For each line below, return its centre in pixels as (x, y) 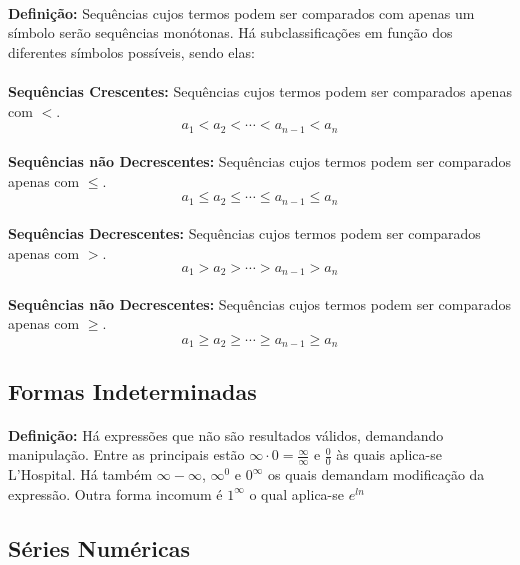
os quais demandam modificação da (376, 474)
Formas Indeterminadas (132, 390)
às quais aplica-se (389, 454)
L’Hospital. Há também (80, 474)
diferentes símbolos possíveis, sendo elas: (131, 51)
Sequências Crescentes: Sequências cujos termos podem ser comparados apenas (260, 90)
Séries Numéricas (99, 547)
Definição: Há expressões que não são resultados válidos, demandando (226, 434)
